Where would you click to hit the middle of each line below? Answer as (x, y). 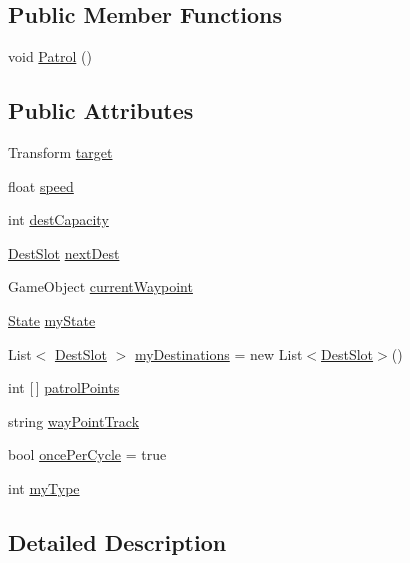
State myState (52, 319)
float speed (41, 185)
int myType (44, 487)
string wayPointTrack (74, 420)
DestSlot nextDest (64, 252)
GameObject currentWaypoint (100, 286)
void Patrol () (50, 56)
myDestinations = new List (218, 353)
